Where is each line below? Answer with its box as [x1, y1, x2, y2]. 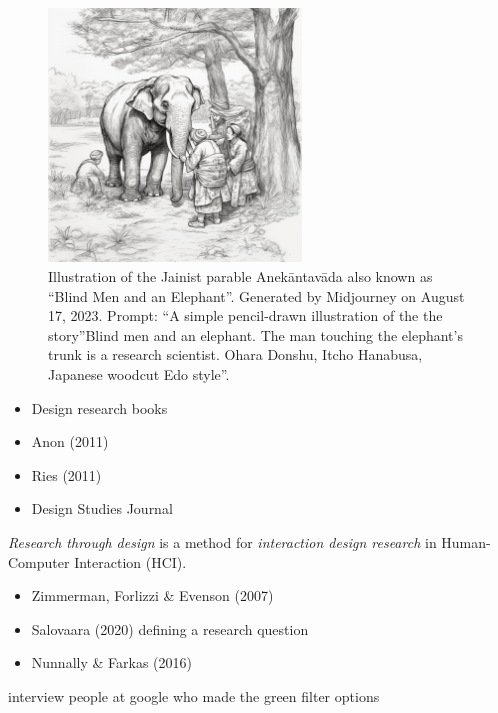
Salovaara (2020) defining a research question [31, 618, 309, 639]
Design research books [31, 397, 168, 418]
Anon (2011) [31, 431, 109, 452]
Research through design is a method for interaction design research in [8, 531, 437, 552]
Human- [441, 531, 491, 552]
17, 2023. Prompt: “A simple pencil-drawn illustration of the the [48, 305, 443, 326]
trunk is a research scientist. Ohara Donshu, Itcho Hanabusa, [48, 344, 423, 365]
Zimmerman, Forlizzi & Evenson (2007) [31, 585, 274, 606]
